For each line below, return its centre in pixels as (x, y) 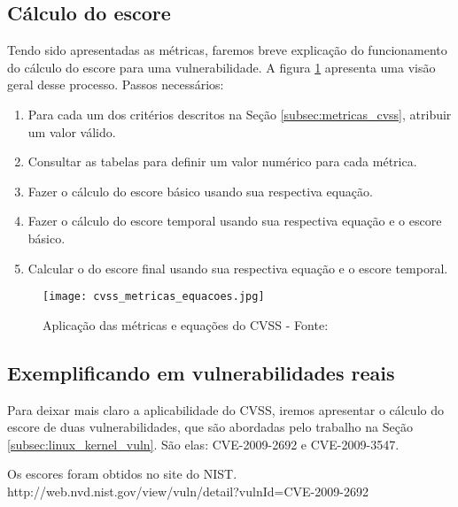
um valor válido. (72, 131)
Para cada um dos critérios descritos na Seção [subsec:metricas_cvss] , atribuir (240, 114)
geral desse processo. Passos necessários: (116, 84)
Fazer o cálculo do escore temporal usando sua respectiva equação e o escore (235, 221)
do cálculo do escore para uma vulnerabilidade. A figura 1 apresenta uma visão (221, 67)
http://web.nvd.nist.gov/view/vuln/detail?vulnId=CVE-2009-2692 (188, 491)
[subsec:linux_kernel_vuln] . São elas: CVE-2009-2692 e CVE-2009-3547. (203, 444)
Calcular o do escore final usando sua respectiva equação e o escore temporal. (238, 268)
